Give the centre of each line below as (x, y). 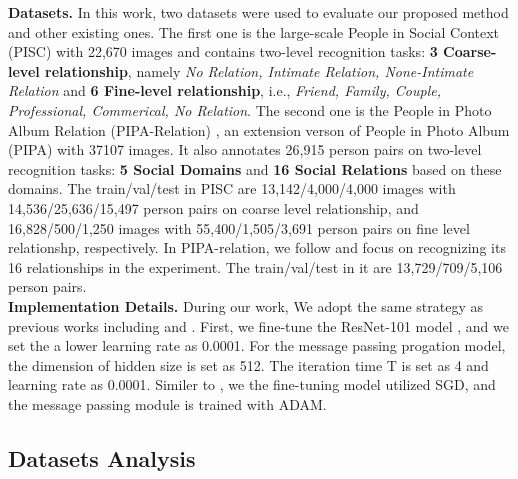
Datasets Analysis (102, 457)
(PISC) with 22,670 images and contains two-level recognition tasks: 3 (223, 51)
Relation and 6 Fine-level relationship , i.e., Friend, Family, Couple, (224, 90)
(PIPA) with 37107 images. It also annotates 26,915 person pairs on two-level (245, 149)
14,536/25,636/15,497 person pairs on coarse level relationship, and (213, 207)
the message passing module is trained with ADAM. (167, 403)
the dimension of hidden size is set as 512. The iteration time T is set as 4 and (248, 364)
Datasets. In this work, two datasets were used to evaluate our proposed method (258, 12)
